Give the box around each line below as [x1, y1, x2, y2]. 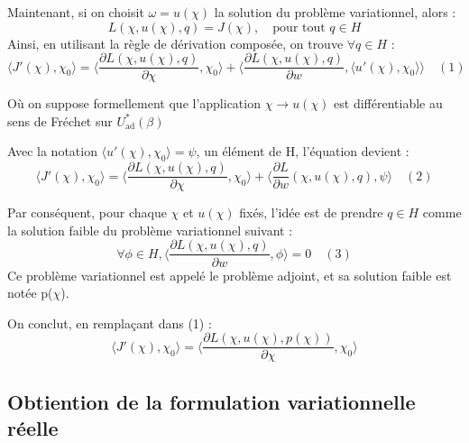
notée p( [7, 283, 53, 302]
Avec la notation [7, 142, 97, 161]
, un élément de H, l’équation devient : [196, 142, 409, 161]
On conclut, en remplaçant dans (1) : [7, 313, 212, 332]
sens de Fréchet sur [7, 111, 113, 130]
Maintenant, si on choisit [7, 3, 144, 21]
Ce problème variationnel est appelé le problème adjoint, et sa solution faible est [7, 265, 452, 284]
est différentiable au [334, 94, 443, 113]
